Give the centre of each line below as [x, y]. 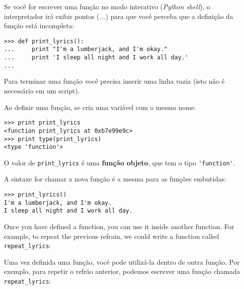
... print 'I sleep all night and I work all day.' [96, 58]
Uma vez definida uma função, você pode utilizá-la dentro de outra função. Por [122, 262]
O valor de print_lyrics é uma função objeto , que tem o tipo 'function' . [120, 162]
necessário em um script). [42, 90]
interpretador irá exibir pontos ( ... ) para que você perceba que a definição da [119, 16]
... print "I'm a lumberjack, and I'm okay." [86, 49]
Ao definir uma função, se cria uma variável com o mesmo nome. [100, 107]
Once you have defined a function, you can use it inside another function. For [119, 226]
